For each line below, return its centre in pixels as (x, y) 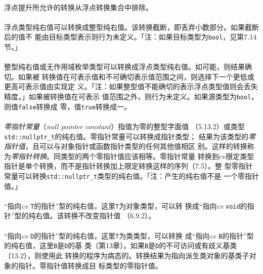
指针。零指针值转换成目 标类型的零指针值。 (90, 265)
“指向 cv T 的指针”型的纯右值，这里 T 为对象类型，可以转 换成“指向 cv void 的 (126, 205)
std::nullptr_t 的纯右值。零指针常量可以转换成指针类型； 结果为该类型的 (126, 136)
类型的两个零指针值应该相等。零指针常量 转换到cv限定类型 (157, 156)
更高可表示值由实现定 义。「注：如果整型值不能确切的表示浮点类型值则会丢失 (131, 86)
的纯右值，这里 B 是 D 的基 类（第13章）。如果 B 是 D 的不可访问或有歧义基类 (121, 245)
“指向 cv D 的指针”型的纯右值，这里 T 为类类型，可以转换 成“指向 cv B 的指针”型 (129, 235)
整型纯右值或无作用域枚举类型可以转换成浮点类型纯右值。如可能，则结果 (124, 67)
